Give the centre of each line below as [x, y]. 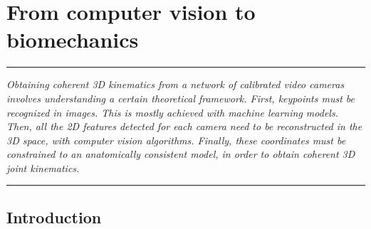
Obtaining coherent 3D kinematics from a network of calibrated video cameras [176, 84]
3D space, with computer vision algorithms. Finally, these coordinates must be [176, 140]
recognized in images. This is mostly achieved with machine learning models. [172, 112]
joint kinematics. [43, 167]
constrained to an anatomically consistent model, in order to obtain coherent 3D [181, 154]
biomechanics [73, 39]
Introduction [54, 217]
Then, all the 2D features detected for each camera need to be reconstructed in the [184, 126]
